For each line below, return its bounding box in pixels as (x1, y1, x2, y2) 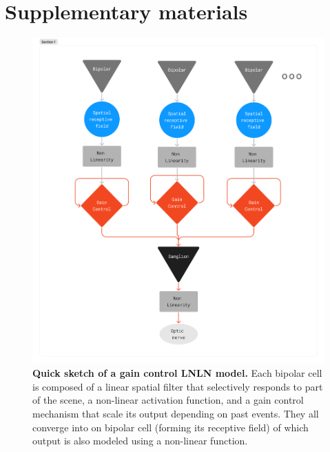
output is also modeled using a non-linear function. (32, 433, 248, 448)
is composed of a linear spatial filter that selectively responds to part (32, 379, 323, 393)
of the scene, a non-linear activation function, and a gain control (32, 393, 304, 407)
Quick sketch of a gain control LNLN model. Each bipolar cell (32, 366, 322, 380)
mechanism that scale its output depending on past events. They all (32, 406, 319, 420)
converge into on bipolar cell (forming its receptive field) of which (32, 420, 309, 434)
